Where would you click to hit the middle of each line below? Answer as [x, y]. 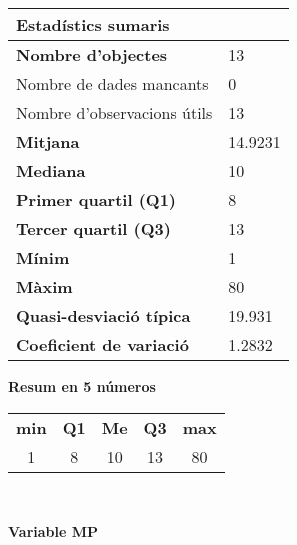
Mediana [51, 170]
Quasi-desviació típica [103, 315]
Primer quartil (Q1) [96, 199]
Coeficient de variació [102, 344]
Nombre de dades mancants [112, 83]
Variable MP [53, 531]
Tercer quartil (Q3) [93, 228]
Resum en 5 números [82, 386]
